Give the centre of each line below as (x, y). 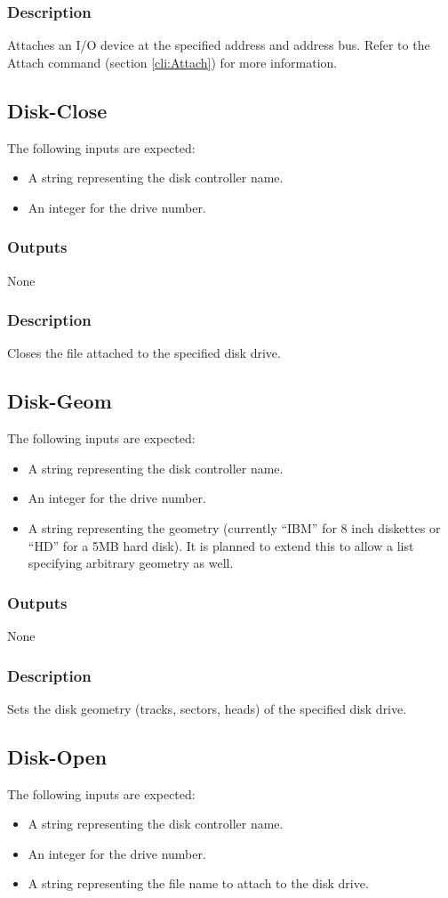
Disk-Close (57, 110)
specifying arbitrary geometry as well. (131, 563)
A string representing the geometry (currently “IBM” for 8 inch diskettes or (234, 528)
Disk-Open (57, 756)
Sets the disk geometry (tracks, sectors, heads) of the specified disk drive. (207, 708)
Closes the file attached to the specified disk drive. (144, 353)
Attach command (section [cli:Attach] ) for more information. (172, 62)
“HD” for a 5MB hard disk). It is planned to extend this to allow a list (221, 545)
